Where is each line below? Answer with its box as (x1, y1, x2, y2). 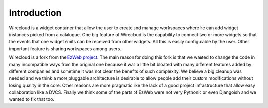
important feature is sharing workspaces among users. (9, 45, 122, 52)
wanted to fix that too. (9, 96, 55, 102)
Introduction (9, 7, 62, 18)
